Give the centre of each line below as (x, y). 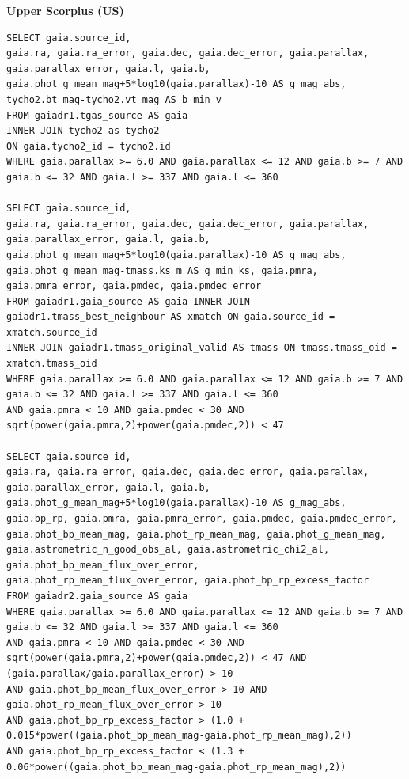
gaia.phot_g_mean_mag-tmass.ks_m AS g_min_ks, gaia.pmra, (162, 270)
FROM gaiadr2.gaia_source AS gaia (97, 596)
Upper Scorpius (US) (65, 10)
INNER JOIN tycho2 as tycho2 (83, 131)
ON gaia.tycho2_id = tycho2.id (89, 146)
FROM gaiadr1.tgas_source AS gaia (97, 115)
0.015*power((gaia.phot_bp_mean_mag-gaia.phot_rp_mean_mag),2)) (179, 736)
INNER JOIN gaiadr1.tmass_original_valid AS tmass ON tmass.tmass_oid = (202, 348)
